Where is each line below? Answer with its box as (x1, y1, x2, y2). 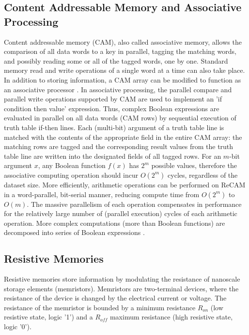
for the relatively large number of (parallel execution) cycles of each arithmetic (4, 208, 237, 218)
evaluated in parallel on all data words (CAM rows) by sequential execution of (4, 113, 236, 123)
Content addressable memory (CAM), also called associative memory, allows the (4, 36, 242, 47)
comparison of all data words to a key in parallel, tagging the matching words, (4, 46, 236, 56)
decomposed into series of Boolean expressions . (4, 227, 145, 237)
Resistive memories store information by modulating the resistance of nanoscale (4, 274, 240, 284)
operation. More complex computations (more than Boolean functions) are (4, 218, 225, 228)
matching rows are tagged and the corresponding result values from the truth (4, 141, 233, 151)
